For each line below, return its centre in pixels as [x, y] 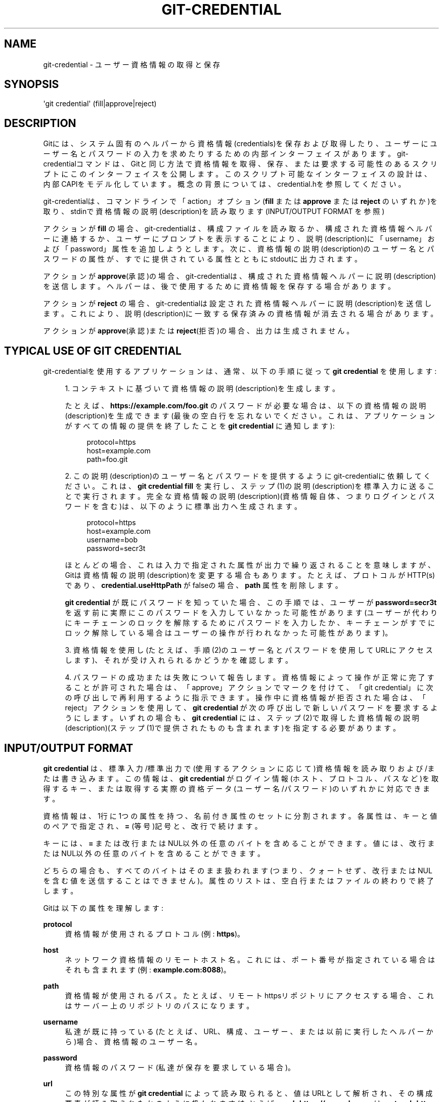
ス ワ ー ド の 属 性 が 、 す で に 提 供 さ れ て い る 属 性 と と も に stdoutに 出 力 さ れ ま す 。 [203, 259]
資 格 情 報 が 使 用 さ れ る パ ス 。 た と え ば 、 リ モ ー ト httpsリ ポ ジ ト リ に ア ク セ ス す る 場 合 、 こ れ [249, 995]
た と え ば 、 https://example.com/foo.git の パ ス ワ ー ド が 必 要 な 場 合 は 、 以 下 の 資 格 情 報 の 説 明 [246, 406]
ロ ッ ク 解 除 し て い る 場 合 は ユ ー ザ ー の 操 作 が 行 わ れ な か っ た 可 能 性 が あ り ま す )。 [229, 633]
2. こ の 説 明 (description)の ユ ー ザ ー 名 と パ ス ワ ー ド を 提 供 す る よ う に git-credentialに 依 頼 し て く [248, 476]
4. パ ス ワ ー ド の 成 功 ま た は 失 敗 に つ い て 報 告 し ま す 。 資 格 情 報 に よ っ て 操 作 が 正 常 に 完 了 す [250, 677]
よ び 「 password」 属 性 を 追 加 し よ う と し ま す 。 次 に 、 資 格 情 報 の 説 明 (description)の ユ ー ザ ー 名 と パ [239, 249]
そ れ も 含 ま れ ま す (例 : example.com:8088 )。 [148, 969]
